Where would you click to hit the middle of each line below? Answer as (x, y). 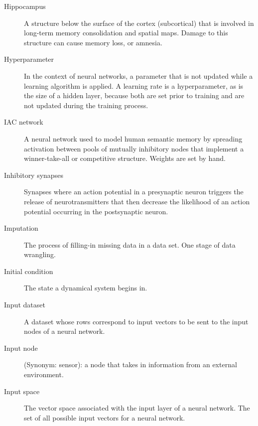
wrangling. (40, 254)
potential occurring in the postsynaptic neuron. (96, 211)
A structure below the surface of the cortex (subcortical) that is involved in (139, 23)
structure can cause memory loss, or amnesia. (93, 42)
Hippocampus (25, 6)
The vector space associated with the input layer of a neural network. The (137, 408)
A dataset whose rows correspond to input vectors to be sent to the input (136, 321)
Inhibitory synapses (34, 175)
